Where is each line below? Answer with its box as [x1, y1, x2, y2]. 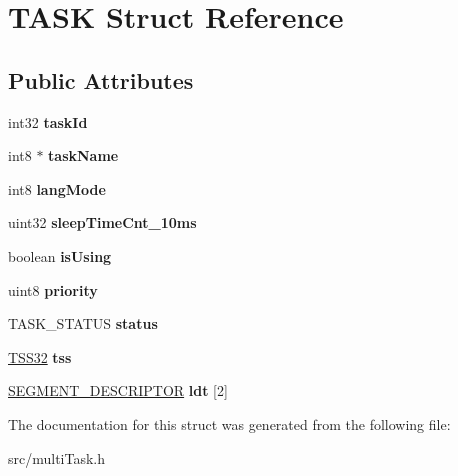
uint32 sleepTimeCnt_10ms [8, 212, 197, 233]
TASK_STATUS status [8, 313, 158, 334]
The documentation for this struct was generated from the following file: [8, 413, 451, 434]
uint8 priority [8, 279, 98, 300]
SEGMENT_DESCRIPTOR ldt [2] [8, 380, 228, 401]
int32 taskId [8, 111, 88, 132]
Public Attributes [8, 64, 194, 95]
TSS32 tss [8, 346, 72, 367]
